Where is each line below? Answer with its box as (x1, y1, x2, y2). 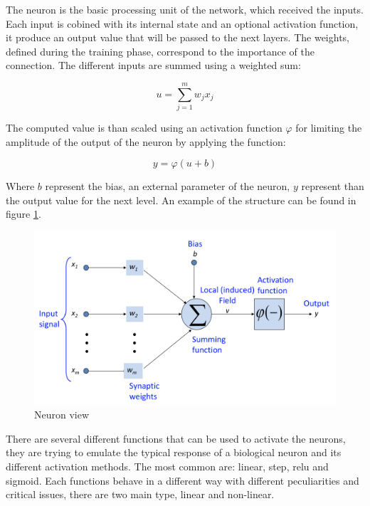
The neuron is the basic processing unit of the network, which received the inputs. (6, 2, 364, 16)
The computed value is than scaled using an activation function (6, 120, 282, 135)
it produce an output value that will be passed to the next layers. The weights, (6, 30, 349, 45)
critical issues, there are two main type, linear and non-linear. (6, 487, 275, 502)
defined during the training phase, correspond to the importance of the (6, 43, 315, 58)
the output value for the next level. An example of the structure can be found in (6, 192, 356, 207)
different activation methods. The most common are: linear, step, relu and (6, 458, 329, 473)
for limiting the (295, 120, 362, 135)
